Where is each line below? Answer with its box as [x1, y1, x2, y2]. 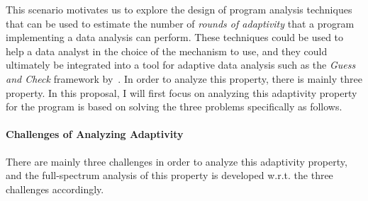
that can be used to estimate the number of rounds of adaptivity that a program [6, 16, 355, 30]
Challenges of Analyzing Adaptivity [6, 127, 184, 142]
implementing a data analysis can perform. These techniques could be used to [6, 30, 344, 45]
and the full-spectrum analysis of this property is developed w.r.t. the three [6, 168, 333, 183]
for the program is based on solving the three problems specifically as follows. [6, 99, 342, 114]
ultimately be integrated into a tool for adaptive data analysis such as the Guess [6, 57, 356, 72]
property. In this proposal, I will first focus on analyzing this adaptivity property [6, 85, 357, 100]
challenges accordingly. [6, 181, 104, 196]
